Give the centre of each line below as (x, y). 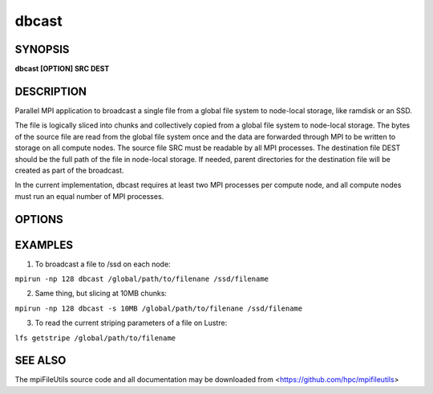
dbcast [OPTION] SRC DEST (62, 69)
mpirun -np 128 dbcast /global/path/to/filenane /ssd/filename (142, 279)
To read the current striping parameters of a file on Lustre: (131, 323)
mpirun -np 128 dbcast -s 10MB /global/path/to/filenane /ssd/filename (159, 308)
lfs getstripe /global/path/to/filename (95, 338)
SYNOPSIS (42, 49)
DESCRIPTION (51, 91)
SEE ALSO (40, 361)
